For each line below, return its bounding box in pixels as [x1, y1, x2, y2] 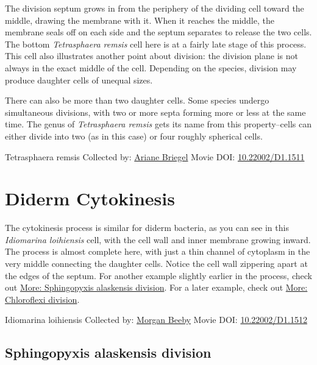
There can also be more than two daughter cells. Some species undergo [5, 94, 269, 107]
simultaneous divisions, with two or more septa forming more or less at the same [5, 105, 306, 118]
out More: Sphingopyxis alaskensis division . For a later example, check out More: [5, 281, 308, 294]
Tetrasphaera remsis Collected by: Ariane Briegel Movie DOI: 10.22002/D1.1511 [5, 150, 305, 163]
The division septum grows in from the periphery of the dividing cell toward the [5, 2, 304, 14]
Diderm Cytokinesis [5, 186, 175, 211]
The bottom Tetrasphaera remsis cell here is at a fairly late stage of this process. [5, 37, 307, 50]
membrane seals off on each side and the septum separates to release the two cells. [5, 26, 312, 38]
